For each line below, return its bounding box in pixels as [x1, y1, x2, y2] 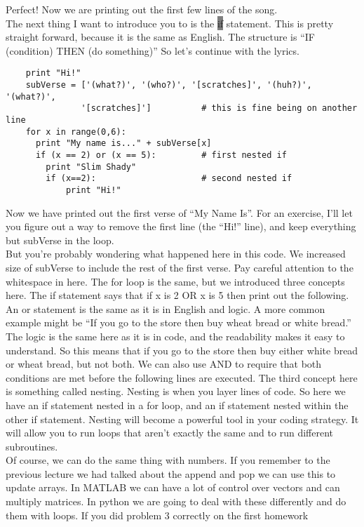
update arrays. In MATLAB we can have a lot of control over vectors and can [6, 480, 340, 495]
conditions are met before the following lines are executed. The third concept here [6, 370, 358, 385]
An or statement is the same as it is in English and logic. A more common [6, 301, 325, 316]
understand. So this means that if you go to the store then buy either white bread [6, 342, 358, 357]
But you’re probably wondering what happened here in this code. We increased [6, 246, 346, 261]
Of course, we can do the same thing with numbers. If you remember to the [6, 453, 330, 467]
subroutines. [6, 439, 58, 453]
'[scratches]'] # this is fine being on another [81, 103, 358, 114]
